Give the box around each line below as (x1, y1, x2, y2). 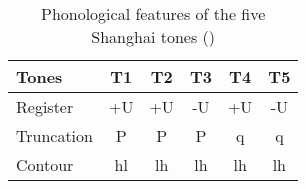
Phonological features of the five (40, 2, 266, 25)
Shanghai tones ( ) (91, 25, 216, 48)
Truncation (16, 124, 93, 147)
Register (16, 95, 74, 118)
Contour (16, 153, 74, 176)
